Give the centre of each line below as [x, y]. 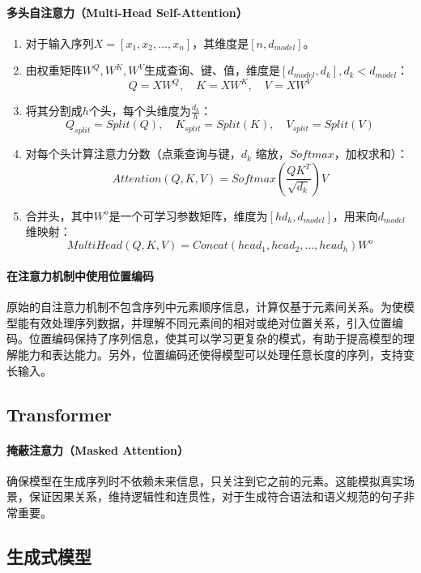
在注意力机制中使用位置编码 [80, 275]
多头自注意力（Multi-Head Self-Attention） [127, 12]
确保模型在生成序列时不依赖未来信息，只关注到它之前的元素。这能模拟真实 [205, 480]
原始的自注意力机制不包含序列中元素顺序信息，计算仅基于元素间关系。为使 [205, 307]
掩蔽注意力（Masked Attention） [98, 449]
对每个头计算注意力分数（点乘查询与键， [133, 154]
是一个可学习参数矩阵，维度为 [188, 215]
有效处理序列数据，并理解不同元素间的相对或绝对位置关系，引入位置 [210, 322]
